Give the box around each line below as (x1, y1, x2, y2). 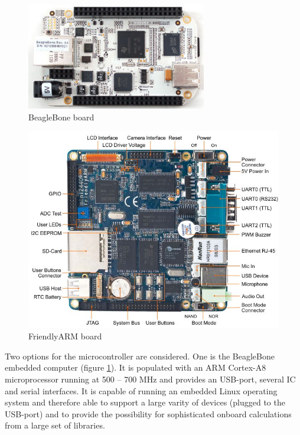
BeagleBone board (28, 110, 94, 123)
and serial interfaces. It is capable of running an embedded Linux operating (5, 384, 278, 397)
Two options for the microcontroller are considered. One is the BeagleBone (5, 349, 275, 362)
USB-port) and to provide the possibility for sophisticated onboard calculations (5, 407, 292, 420)
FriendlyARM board (28, 330, 102, 342)
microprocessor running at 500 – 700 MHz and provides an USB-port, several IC (5, 373, 296, 385)
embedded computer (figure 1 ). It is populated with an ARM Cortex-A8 (5, 361, 266, 374)
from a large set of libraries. (5, 419, 105, 431)
